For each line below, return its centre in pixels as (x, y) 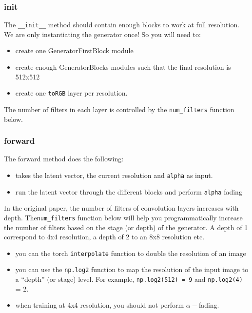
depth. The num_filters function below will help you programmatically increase (123, 217)
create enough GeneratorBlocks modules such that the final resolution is (123, 67)
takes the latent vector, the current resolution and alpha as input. (114, 175)
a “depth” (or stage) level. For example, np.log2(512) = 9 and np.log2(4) (129, 279)
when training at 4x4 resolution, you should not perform (100, 305)
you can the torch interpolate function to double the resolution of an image (131, 253)
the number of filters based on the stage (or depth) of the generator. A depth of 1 (126, 227)
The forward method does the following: (64, 159)
